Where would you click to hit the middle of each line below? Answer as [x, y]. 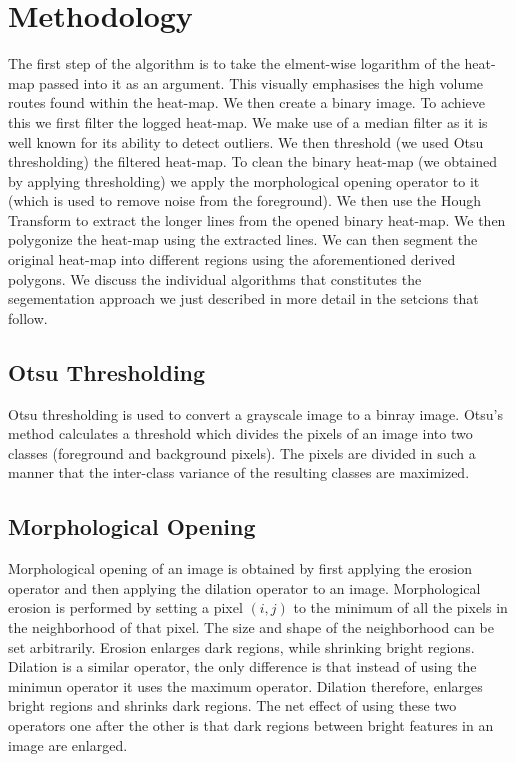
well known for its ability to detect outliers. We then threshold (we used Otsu [246, 141]
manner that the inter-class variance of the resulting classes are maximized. [239, 472]
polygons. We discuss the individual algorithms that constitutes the [215, 278]
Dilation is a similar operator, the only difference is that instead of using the [242, 666]
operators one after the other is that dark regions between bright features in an [251, 724]
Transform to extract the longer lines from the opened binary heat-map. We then [257, 219]
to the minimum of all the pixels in [400, 607]
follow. [28, 317]
